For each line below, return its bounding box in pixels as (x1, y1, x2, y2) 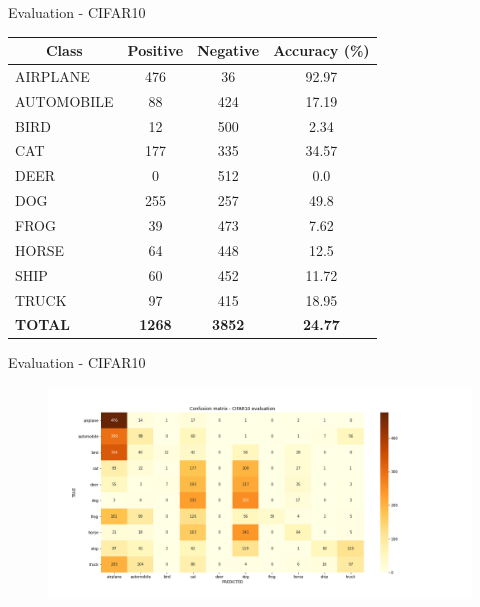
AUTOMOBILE (15, 90, 114, 111)
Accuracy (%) (273, 40, 370, 61)
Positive (127, 40, 184, 61)
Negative (197, 40, 260, 61)
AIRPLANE (15, 65, 90, 86)
